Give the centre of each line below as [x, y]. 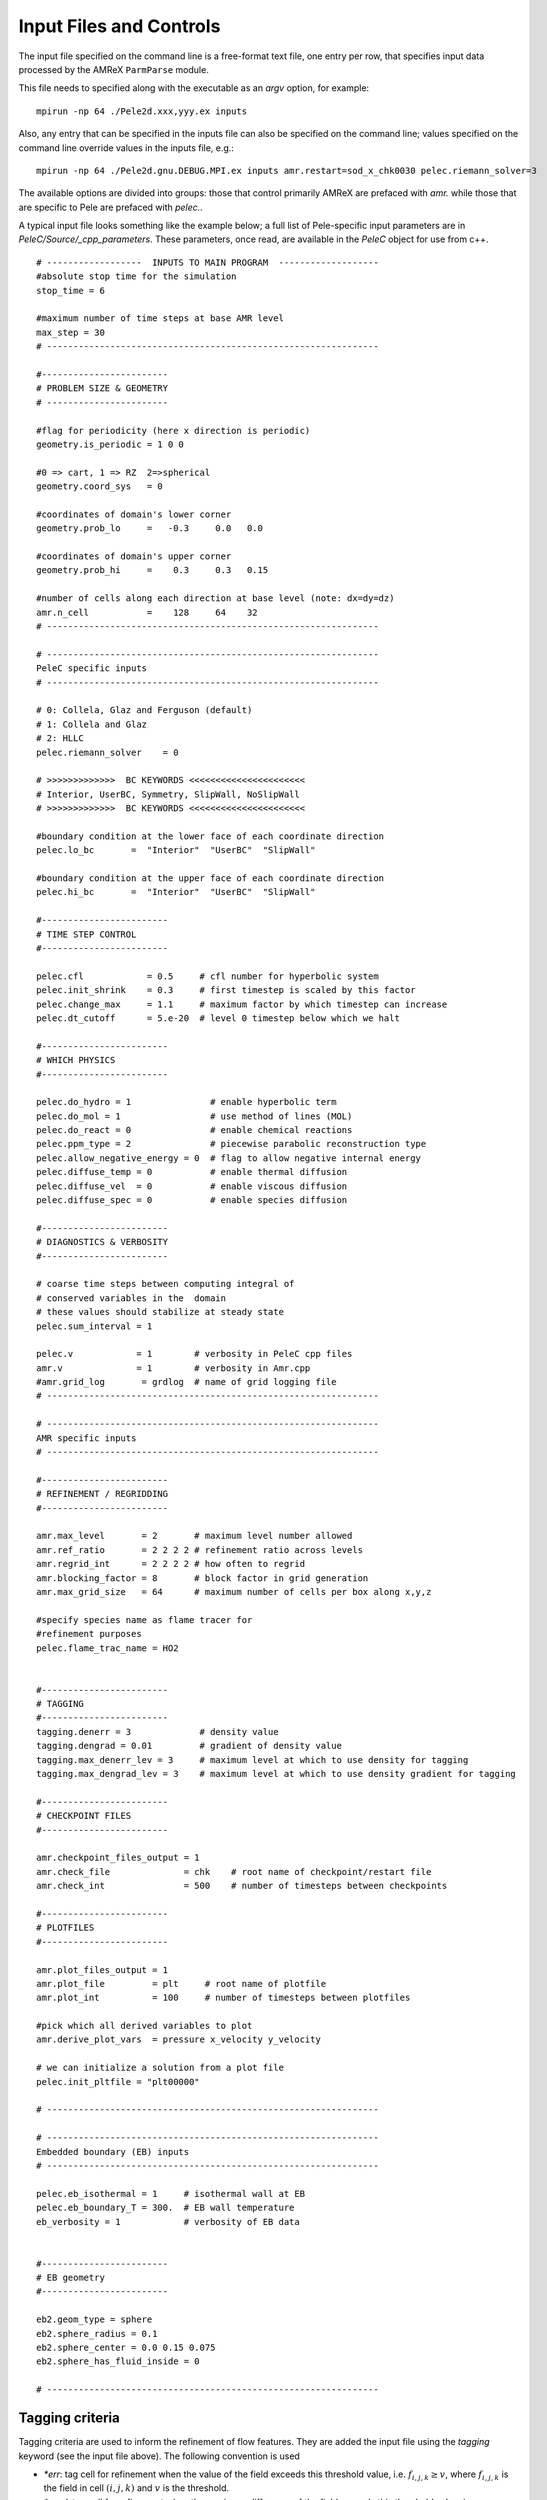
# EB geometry [70, 2278]
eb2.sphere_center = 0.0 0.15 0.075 [126, 2348]
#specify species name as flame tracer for [144, 1619]
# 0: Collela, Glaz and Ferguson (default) [144, 710]
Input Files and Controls [119, 26]
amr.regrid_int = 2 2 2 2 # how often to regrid [170, 1564]
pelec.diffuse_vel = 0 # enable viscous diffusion [192, 1186]
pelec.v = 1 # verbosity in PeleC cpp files [194, 1354]
